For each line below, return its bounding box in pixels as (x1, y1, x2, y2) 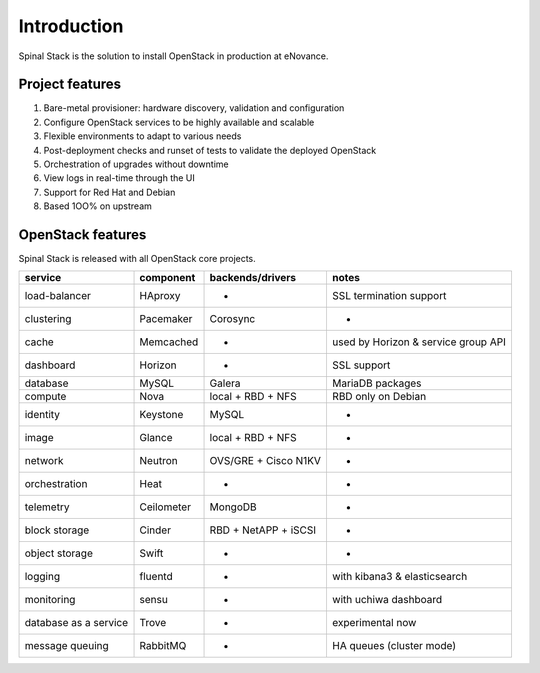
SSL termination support (331, 289, 447, 303)
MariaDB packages (331, 376, 422, 390)
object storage (24, 546, 94, 560)
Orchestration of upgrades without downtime (43, 158, 229, 170)
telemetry (24, 500, 70, 514)
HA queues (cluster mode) (331, 639, 457, 653)
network (24, 454, 64, 468)
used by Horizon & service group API (331, 335, 507, 349)
